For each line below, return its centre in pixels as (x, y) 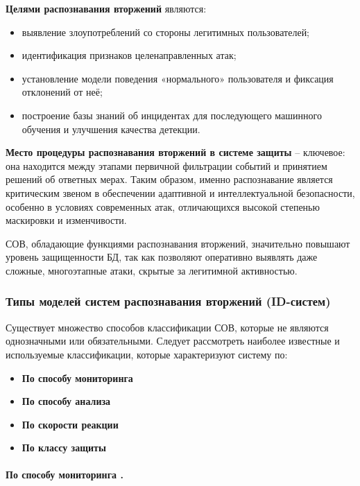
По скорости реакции (70, 424)
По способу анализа (66, 401)
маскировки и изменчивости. (66, 220)
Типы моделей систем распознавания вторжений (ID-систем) (168, 301)
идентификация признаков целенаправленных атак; (129, 55)
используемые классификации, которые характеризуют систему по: (147, 354)
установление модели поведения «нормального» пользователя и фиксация (178, 78)
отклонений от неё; (62, 92)
